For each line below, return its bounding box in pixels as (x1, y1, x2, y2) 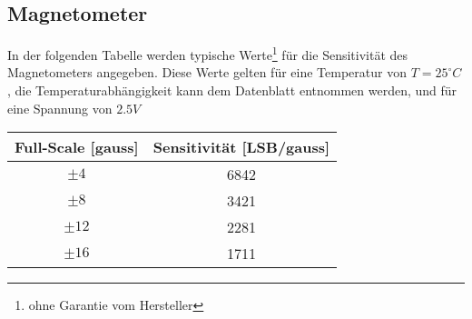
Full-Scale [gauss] (15, 136, 139, 158)
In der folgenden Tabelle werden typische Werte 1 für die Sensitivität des (7, 43, 408, 64)
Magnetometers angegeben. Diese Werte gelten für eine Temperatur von (7, 63, 407, 82)
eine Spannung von (7, 98, 113, 117)
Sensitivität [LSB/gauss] (152, 136, 330, 158)
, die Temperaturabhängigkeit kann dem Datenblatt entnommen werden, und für (7, 81, 457, 100)
